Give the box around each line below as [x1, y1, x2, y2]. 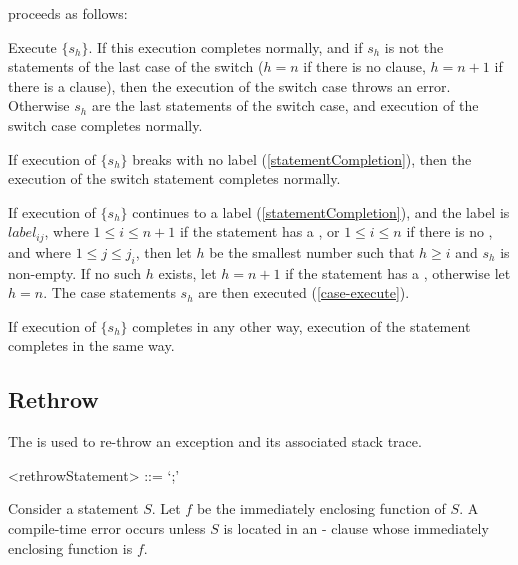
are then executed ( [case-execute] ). [198, 282, 410, 303]
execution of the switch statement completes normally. [8, 168, 341, 189]
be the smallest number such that [209, 241, 415, 262]
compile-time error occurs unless [8, 517, 206, 538]
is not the [384, 36, 444, 57]
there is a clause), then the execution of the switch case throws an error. [8, 75, 451, 96]
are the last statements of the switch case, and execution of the [91, 95, 479, 116]
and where [8, 241, 72, 262]
